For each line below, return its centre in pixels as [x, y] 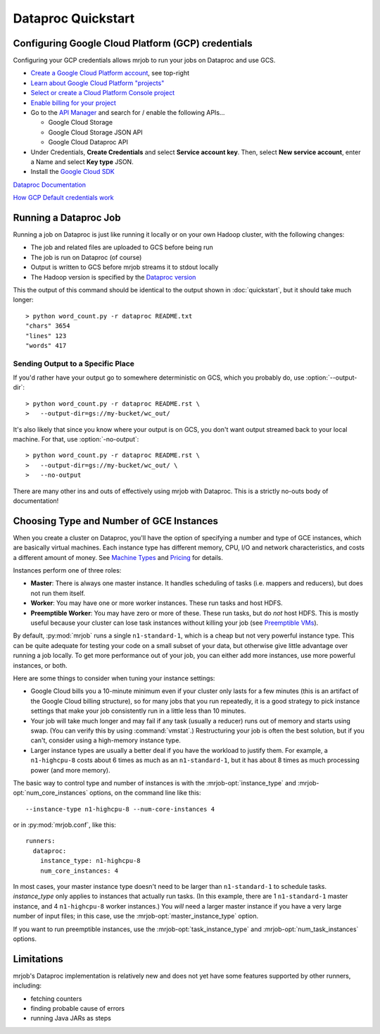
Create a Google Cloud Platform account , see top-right [110, 73]
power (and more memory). [70, 770]
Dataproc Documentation [50, 185]
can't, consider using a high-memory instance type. [106, 740]
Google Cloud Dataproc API [88, 142]
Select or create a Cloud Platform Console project [103, 93]
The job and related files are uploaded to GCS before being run [122, 247]
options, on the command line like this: [145, 793]
